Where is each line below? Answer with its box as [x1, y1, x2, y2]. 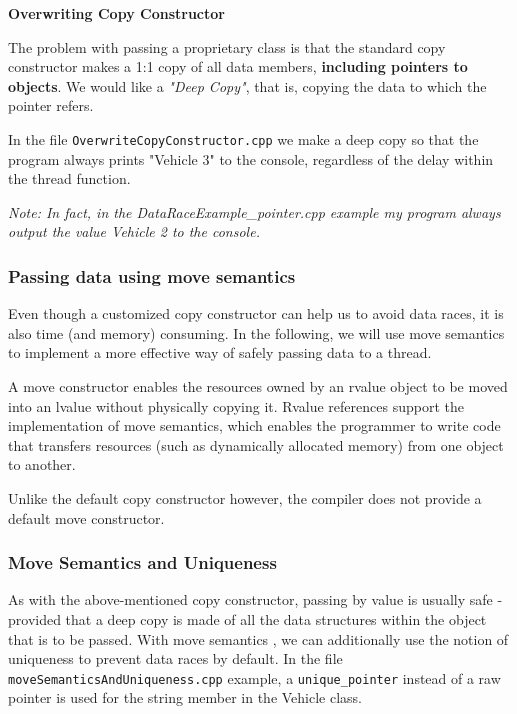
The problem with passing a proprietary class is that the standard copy [8, 36, 446, 57]
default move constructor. [8, 507, 165, 528]
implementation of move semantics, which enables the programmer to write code [8, 415, 501, 436]
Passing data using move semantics [8, 263, 296, 288]
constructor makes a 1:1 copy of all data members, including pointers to [8, 56, 468, 77]
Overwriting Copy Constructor [8, 3, 225, 23]
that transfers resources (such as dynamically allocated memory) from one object [8, 434, 504, 455]
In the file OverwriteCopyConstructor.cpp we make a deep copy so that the [8, 128, 479, 149]
